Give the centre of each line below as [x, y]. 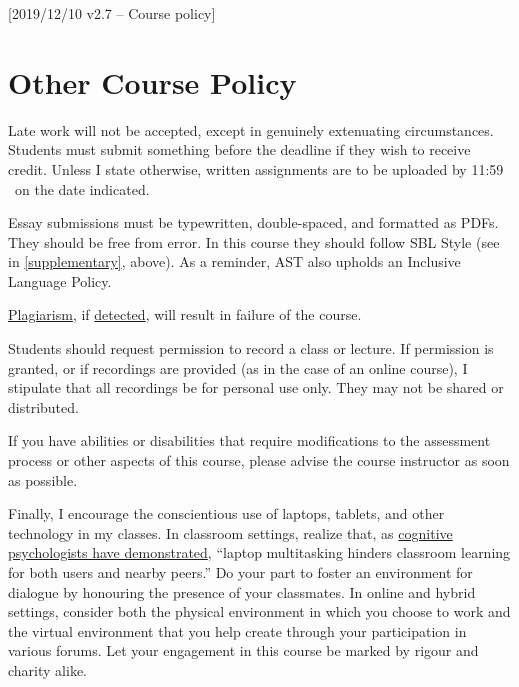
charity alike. [47, 669]
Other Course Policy [152, 81]
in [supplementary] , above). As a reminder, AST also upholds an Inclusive [234, 261]
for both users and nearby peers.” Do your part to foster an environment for [240, 572]
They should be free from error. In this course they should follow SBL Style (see [254, 241]
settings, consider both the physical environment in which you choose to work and [259, 611]
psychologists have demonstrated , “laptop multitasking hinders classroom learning [259, 552]
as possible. [43, 479]
